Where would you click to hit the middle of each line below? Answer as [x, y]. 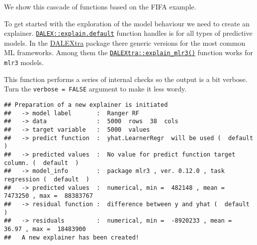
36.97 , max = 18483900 [45, 229]
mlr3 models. [24, 62]
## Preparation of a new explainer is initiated [86, 105]
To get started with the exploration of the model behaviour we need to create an [127, 23]
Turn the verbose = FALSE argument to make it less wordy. [95, 89]
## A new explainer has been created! [72, 237]
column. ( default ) [42, 163]
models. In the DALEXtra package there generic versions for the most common [125, 42]
